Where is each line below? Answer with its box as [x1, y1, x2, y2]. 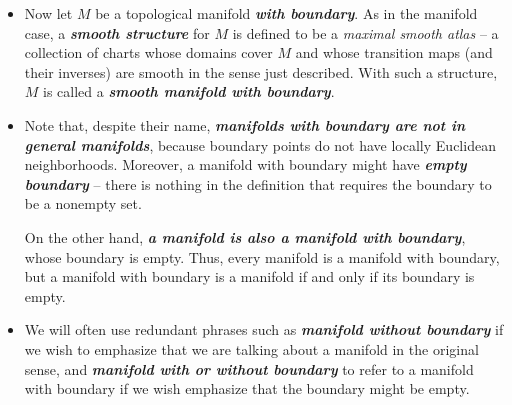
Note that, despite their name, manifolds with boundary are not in [24, 114, 466, 135]
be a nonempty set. [24, 193, 142, 214]
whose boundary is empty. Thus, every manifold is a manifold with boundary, [24, 246, 500, 267]
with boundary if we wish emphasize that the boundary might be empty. [24, 378, 470, 399]
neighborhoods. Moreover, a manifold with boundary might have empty [24, 154, 467, 175]
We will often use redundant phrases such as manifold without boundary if [24, 319, 504, 340]
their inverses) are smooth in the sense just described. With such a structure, [24, 61, 498, 82]
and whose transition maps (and [295, 42, 493, 63]
